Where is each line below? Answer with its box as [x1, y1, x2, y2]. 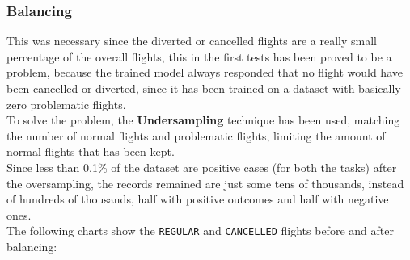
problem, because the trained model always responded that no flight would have [6, 64, 403, 81]
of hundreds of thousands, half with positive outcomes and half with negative [6, 191, 389, 208]
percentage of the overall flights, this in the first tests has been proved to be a [6, 48, 392, 65]
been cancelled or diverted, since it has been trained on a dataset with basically [6, 80, 401, 96]
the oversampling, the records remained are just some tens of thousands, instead [6, 174, 404, 191]
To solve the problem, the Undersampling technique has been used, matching [6, 111, 400, 128]
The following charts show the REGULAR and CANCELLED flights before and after [6, 222, 394, 239]
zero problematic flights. [6, 95, 126, 112]
